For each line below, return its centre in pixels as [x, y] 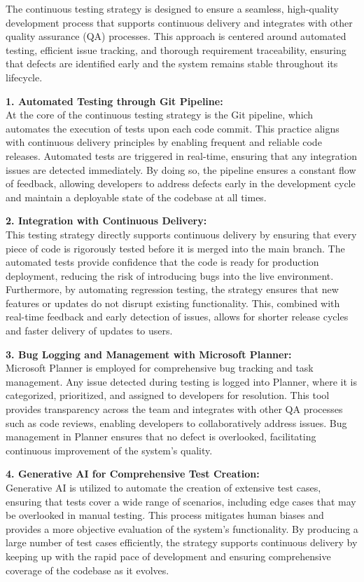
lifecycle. [24, 77]
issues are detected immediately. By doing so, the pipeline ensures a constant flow [181, 169]
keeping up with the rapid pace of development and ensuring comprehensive [168, 556]
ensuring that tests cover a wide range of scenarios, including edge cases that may [181, 501]
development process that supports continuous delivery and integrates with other [179, 22]
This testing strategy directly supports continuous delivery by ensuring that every [181, 234]
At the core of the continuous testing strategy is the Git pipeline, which [160, 115]
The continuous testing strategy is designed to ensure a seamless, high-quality [172, 8]
